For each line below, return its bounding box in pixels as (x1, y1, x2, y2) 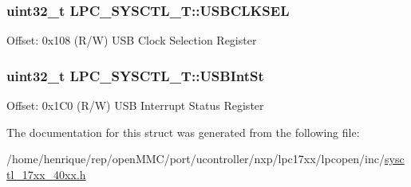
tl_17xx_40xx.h (6, 166, 86, 182)
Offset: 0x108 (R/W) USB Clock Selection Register (6, 32, 257, 49)
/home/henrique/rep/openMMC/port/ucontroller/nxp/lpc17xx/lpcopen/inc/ (6, 150, 385, 167)
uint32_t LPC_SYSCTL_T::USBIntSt (6, 65, 264, 85)
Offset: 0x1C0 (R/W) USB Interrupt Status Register (6, 97, 264, 114)
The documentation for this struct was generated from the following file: (6, 123, 360, 140)
